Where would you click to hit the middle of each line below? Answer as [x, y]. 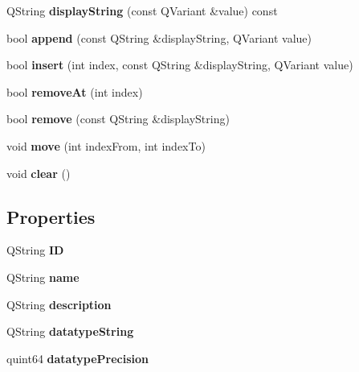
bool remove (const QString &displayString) [118, 119]
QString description [59, 304]
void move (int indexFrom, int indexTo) [106, 145]
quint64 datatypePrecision [78, 358]
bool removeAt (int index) [75, 91]
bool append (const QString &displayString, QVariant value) [159, 37]
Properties [51, 216]
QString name [43, 277]
